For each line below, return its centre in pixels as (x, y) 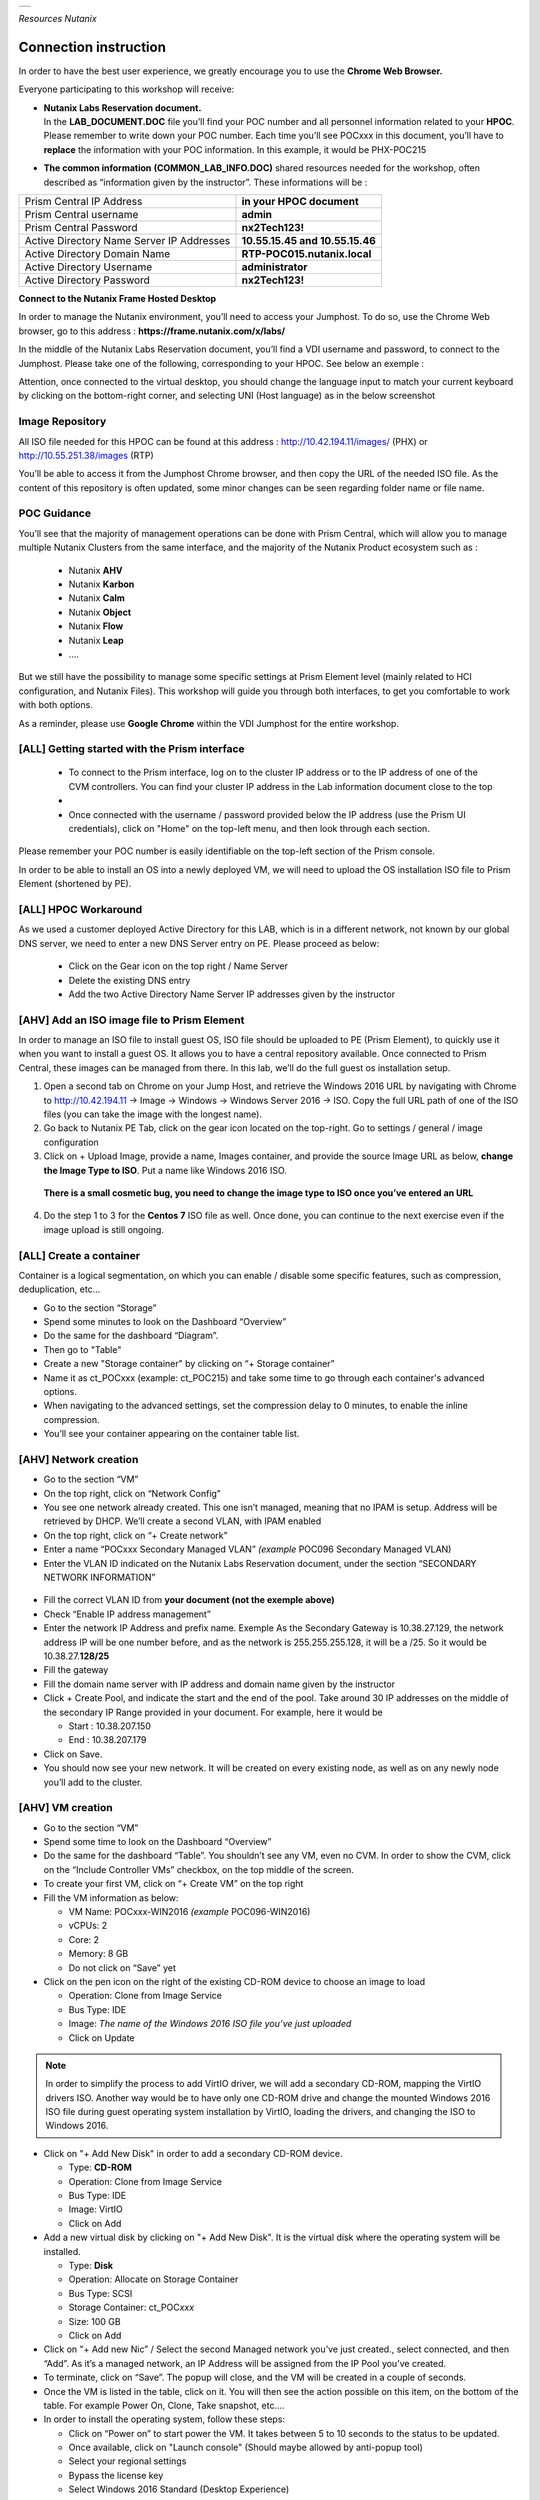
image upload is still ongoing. (104, 1229)
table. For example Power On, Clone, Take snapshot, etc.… (164, 2405)
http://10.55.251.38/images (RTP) (86, 455)
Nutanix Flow (96, 626)
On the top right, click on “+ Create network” (135, 1535)
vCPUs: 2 (88, 1926)
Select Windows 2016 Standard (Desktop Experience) (179, 2489)
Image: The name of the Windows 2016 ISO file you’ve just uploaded (210, 2024)
